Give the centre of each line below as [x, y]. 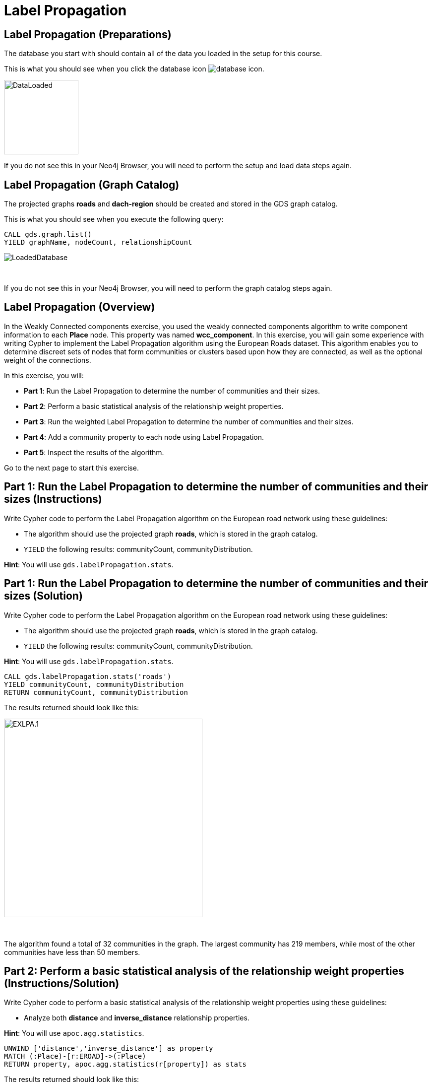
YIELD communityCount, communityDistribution [94, 684]
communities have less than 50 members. [72, 952]
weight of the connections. [48, 360]
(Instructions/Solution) [62, 983]
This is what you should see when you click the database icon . [134, 69]
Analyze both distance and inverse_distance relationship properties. [137, 1018]
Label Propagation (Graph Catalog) [92, 185]
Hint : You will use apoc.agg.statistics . [74, 1033]
